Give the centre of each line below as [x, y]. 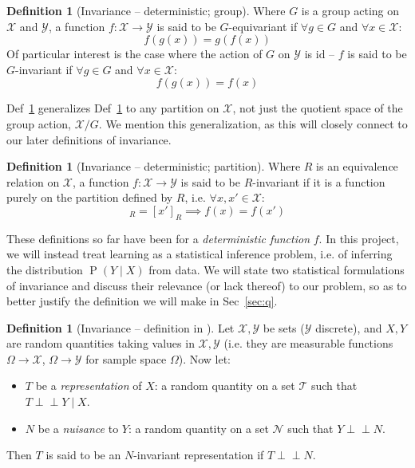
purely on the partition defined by [90, 197]
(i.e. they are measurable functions [308, 343]
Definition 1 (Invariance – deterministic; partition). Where [154, 166]
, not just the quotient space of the [318, 108]
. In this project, [359, 238]
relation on [33, 181]
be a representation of [89, 385]
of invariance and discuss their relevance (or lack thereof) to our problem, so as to [207, 285]
